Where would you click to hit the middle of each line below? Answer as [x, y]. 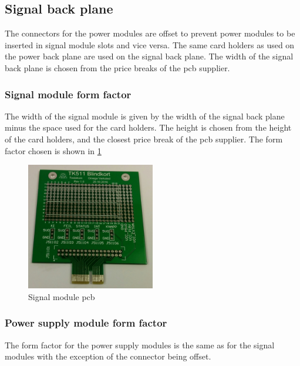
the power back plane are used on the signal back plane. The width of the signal [149, 56]
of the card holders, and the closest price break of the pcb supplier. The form [144, 139]
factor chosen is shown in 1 [53, 150]
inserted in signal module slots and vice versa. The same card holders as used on [150, 44]
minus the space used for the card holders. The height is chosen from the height [148, 127]
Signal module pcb [62, 296]
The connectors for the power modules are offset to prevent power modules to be [150, 33]
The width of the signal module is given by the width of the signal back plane [145, 116]
